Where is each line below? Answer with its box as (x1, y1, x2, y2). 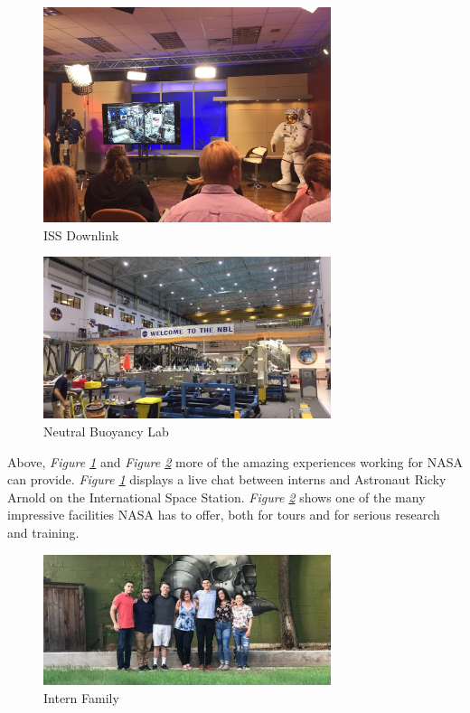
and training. (7, 522, 80, 541)
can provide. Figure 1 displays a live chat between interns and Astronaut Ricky (7, 470, 446, 489)
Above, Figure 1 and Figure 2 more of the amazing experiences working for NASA (7, 452, 463, 471)
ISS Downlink (43, 225, 119, 244)
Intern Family (43, 688, 119, 707)
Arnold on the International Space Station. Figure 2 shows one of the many (7, 487, 426, 506)
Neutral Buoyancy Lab (43, 421, 169, 440)
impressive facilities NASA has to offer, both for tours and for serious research (7, 505, 440, 524)
